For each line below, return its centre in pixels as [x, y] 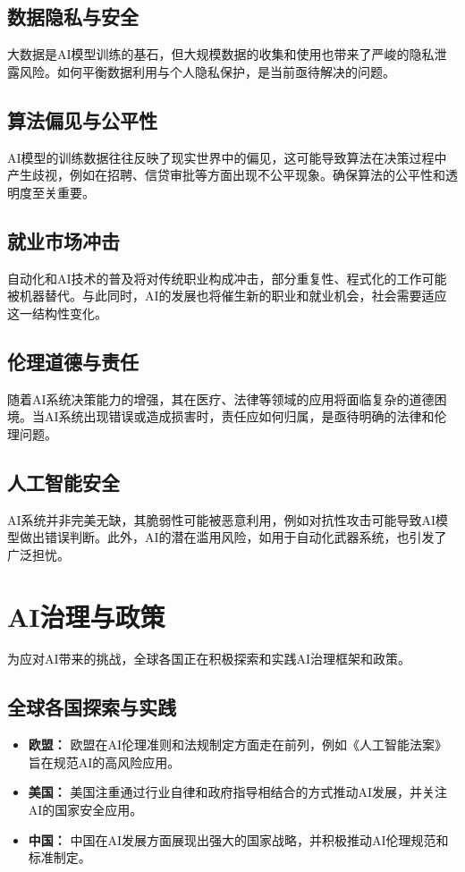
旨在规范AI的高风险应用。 [104, 762]
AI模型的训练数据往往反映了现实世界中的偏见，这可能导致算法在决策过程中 [227, 157]
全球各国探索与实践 [92, 707]
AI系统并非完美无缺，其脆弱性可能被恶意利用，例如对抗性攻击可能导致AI [222, 519]
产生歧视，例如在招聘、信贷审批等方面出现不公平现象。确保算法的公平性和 [226, 175]
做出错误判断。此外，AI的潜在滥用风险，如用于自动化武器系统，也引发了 [233, 537]
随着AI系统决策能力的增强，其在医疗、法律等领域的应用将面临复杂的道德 [221, 398]
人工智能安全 [63, 482]
